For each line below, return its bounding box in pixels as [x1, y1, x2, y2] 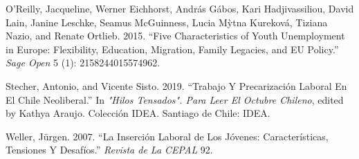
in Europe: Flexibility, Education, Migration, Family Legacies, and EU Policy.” [6, 41, 339, 56]
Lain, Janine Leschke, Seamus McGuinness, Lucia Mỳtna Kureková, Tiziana [6, 15, 328, 29]
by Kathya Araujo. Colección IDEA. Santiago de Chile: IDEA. [6, 106, 270, 120]
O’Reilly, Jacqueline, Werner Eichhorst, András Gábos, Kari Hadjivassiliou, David [6, 1, 354, 15]
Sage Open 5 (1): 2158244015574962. [6, 55, 160, 70]
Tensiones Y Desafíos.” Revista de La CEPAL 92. [6, 142, 213, 157]
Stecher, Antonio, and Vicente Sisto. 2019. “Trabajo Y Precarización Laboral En [6, 78, 347, 93]
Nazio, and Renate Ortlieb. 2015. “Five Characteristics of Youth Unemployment [6, 28, 345, 43]
